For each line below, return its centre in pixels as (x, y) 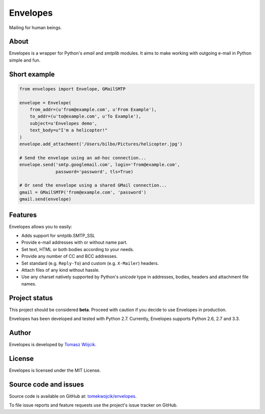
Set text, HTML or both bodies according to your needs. (78, 249)
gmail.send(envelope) (45, 199)
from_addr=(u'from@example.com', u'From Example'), (93, 110)
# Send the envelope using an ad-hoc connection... (83, 158)
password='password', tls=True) (94, 172)
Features (23, 215)
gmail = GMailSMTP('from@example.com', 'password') (83, 192)
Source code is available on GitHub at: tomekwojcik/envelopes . (73, 396)
